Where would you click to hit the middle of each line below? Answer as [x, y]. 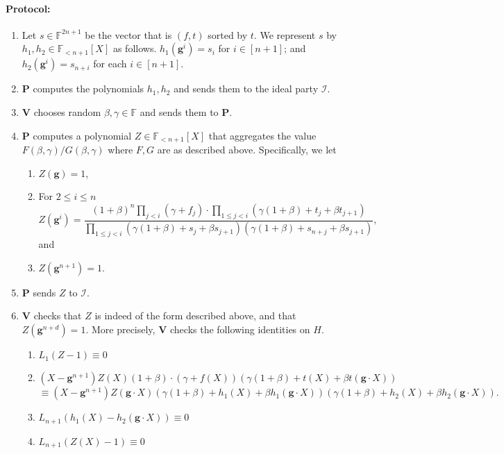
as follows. [135, 48]
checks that [58, 316]
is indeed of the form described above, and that [195, 316]
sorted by [228, 34]
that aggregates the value [262, 135]
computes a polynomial [82, 135]
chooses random [67, 111]
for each [110, 64]
